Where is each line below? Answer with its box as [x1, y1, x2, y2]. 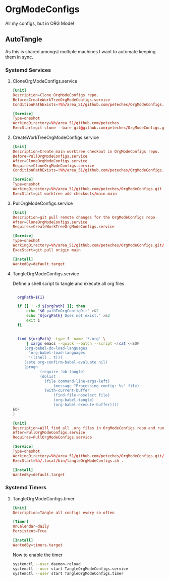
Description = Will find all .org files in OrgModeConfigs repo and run [12, 425, 164, 430]
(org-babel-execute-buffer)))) [53, 402, 120, 408]
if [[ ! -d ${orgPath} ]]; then [17, 304, 86, 309]
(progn [24, 365, 38, 370]
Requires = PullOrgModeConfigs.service [12, 435, 92, 440]
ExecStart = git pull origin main [12, 247, 81, 252]
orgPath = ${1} [17, 295, 45, 300]
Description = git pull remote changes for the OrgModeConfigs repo [12, 214, 155, 220]
